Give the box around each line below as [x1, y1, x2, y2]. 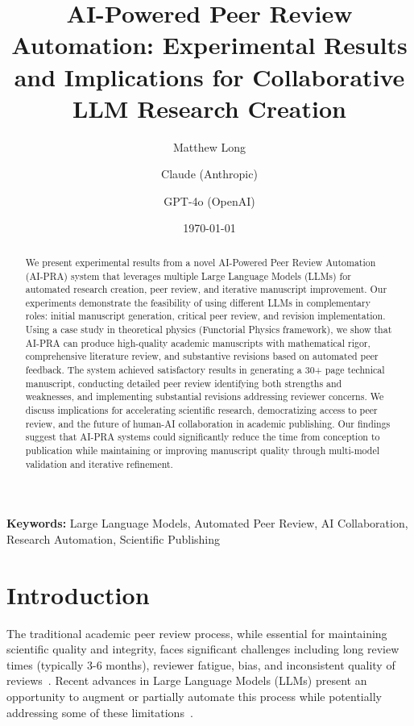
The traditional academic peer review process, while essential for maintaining [6, 624, 387, 641]
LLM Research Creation [72, 91, 346, 124]
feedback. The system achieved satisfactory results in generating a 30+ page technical [25, 363, 385, 377]
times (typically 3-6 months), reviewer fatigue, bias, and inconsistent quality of [6, 656, 395, 673]
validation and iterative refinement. [25, 457, 173, 470]
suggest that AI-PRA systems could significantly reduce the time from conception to [25, 430, 380, 444]
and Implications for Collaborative [14, 60, 405, 93]
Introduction [6, 578, 150, 611]
